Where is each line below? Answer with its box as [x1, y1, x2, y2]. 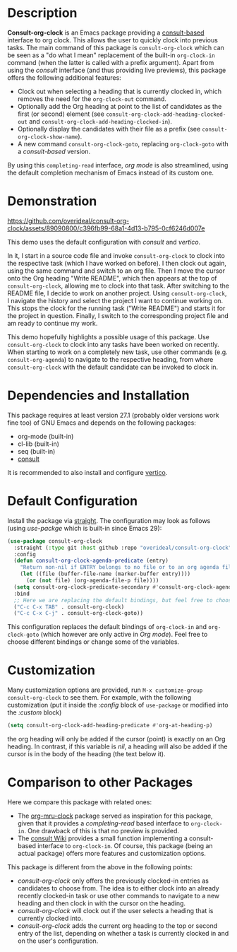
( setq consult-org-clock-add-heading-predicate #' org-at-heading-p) [7, 722, 213, 729]
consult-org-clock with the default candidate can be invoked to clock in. [7, 363, 219, 371]
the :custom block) [7, 708, 62, 717]
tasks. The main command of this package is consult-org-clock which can [7, 43, 224, 52]
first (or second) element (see [17, 110, 104, 118]
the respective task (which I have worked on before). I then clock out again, [7, 259, 227, 267]
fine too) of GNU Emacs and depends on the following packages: [7, 418, 196, 427]
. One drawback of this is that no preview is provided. [24, 827, 180, 835]
